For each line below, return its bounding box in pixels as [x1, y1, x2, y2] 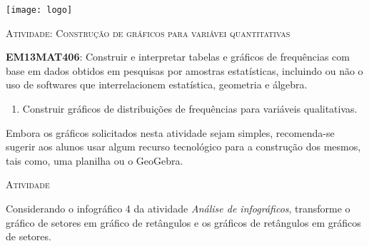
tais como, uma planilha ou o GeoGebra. [6, 153, 183, 168]
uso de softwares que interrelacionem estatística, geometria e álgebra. [6, 77, 308, 92]
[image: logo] [6, 5, 73, 15]
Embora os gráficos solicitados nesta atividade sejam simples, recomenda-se [6, 125, 335, 140]
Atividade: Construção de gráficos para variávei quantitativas [6, 25, 290, 40]
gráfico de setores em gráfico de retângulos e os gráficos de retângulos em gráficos [6, 215, 361, 230]
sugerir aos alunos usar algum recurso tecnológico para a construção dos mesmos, [6, 139, 361, 154]
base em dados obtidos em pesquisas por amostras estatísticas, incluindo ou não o [6, 63, 363, 78]
